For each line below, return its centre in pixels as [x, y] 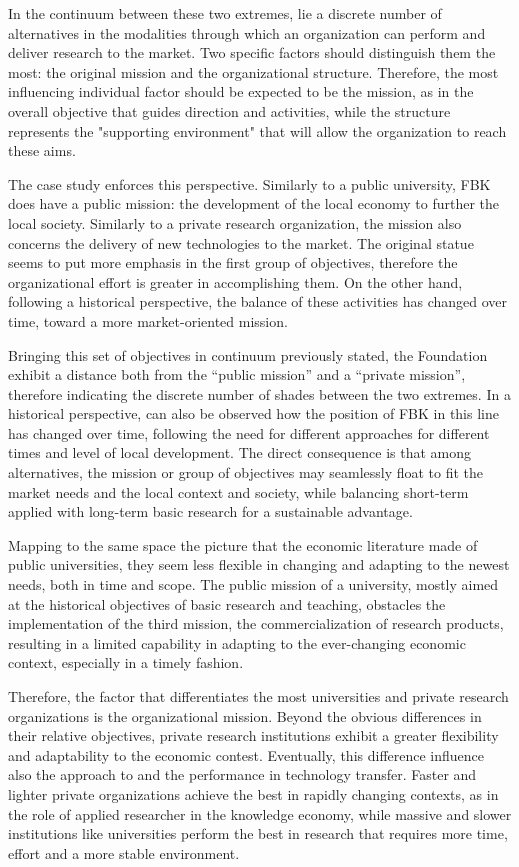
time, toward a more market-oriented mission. [148, 320]
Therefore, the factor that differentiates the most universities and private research [258, 696]
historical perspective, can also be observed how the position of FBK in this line [253, 413]
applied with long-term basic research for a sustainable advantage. [210, 511]
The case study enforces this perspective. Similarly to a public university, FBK [249, 183]
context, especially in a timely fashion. [126, 662]
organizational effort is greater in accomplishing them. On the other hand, [235, 281]
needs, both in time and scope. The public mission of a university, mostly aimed [253, 584]
